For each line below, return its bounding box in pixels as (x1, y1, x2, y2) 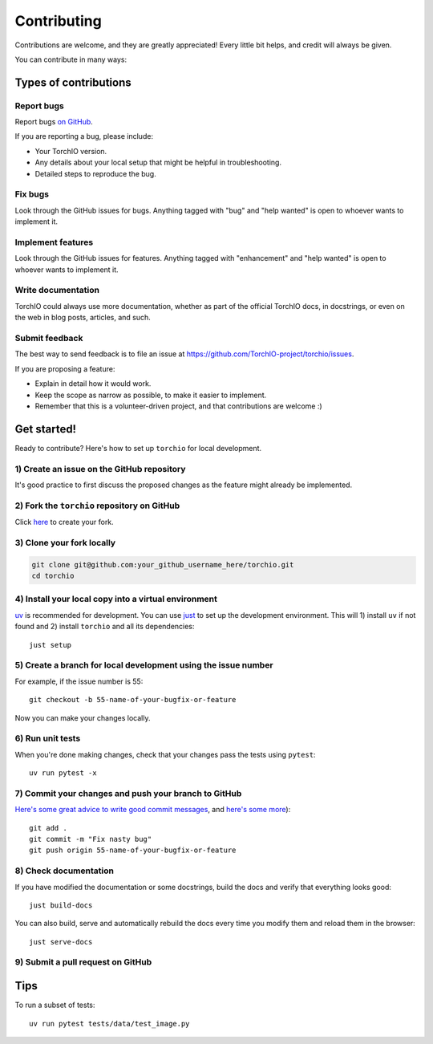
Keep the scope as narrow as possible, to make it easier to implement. (34, 390, 267, 400)
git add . (29, 823, 67, 832)
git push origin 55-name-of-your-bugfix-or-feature (29, 846, 237, 855)
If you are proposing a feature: (14, 364, 115, 373)
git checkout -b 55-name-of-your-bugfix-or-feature (29, 695, 237, 705)
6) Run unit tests (14, 733, 81, 744)
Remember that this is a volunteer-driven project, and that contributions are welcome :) (34, 401, 322, 411)
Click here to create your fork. (14, 518, 114, 527)
